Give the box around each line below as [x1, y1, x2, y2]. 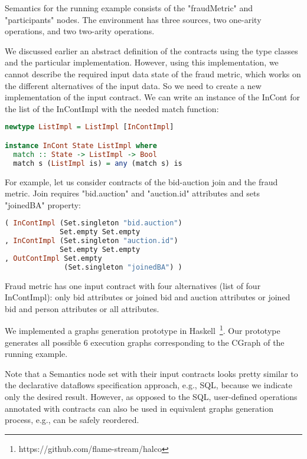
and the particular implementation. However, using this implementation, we [5, 56, 279, 68]
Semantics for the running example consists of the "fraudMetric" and [5, 2, 253, 14]
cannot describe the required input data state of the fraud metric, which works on [5, 67, 301, 80]
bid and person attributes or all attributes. [5, 302, 159, 314]
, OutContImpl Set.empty [5, 254, 102, 263]
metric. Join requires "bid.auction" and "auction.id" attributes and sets [5, 187, 260, 199]
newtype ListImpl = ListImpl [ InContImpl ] [5, 123, 174, 132]
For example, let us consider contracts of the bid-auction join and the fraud [5, 175, 278, 188]
